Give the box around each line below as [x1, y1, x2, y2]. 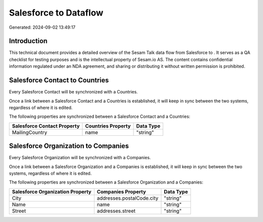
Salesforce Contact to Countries [9, 76, 109, 85]
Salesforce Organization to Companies [9, 142, 129, 150]
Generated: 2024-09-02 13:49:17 [9, 24, 75, 30]
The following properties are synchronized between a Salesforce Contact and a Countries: [9, 113, 190, 119]
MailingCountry [12, 129, 47, 136]
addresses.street [96, 207, 136, 214]
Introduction [9, 37, 48, 45]
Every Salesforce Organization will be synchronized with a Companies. [9, 155, 151, 161]
